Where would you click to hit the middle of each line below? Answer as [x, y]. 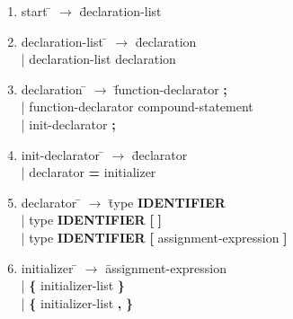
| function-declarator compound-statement [137, 106]
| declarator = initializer [89, 172]
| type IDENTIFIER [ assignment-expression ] [154, 237]
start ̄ [36, 11]
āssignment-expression [166, 267]
